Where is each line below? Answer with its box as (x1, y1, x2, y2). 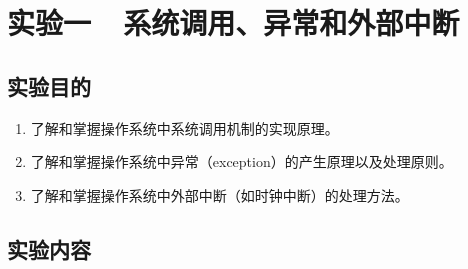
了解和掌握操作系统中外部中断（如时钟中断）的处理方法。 (30, 184, 409, 205)
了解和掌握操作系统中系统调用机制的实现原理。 (30, 117, 339, 138)
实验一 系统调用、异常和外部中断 (7, 2, 460, 43)
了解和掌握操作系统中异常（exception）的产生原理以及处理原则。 (30, 151, 453, 172)
